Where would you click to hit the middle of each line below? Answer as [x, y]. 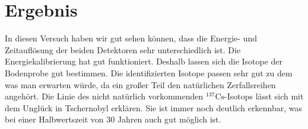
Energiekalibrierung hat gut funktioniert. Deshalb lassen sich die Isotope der [144, 61]
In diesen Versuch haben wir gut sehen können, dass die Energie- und [131, 38]
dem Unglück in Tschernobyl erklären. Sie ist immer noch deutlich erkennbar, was [153, 107]
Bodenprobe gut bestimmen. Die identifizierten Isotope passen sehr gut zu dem [149, 72]
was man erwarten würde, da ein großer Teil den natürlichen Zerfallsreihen [140, 84]
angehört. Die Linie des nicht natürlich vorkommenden [104, 96]
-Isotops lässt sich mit [264, 96]
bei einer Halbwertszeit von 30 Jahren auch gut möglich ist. [113, 119]
